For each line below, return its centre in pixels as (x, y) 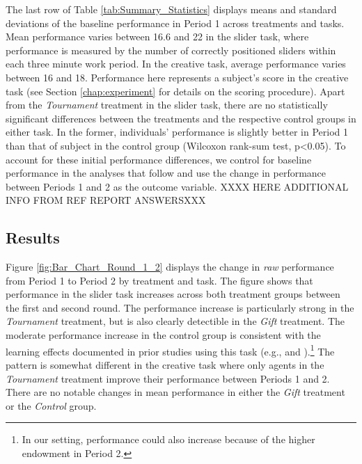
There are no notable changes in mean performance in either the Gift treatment (175, 392)
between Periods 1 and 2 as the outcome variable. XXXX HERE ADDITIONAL (177, 186)
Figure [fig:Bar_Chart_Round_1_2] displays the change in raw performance (170, 267)
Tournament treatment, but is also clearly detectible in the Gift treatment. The (175, 321)
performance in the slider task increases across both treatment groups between (173, 294)
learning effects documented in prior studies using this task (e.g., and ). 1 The (170, 350)
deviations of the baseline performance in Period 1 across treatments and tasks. (175, 23)
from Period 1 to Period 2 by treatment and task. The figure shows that (159, 280)
